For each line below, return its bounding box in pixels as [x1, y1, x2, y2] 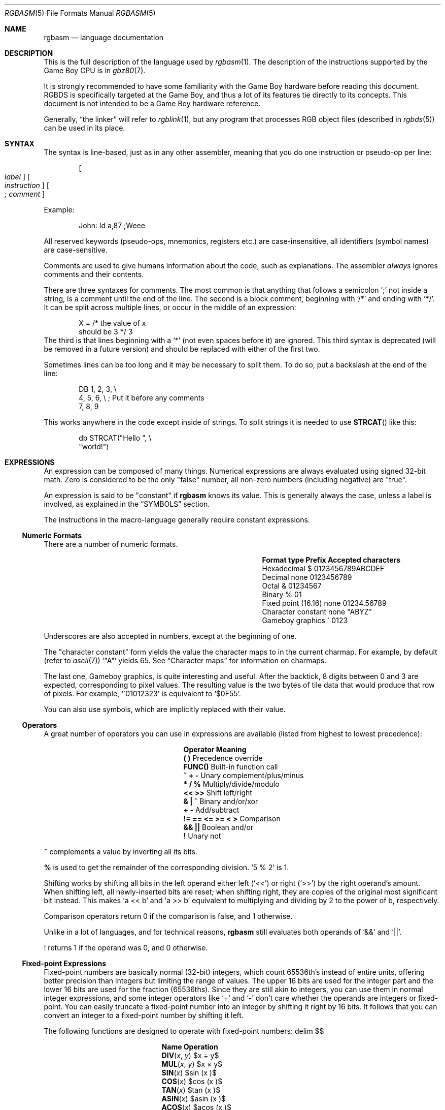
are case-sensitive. [44, 245, 108, 254]
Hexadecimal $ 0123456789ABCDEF [262, 564, 385, 573]
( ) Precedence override [183, 754, 263, 762]
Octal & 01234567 [262, 581, 322, 590]
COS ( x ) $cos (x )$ [161, 1077, 223, 1086]
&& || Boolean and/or [183, 823, 254, 831]
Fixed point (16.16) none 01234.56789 [262, 599, 387, 607]
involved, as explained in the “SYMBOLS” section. [44, 500, 210, 508]
